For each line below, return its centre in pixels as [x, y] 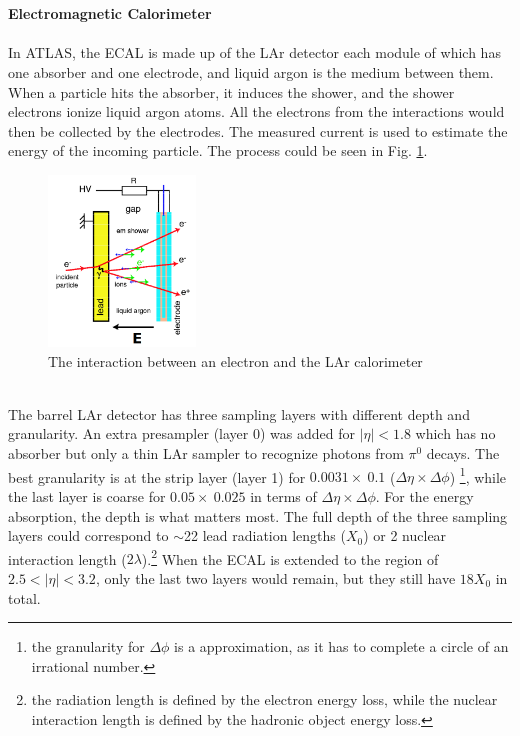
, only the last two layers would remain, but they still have [275, 577]
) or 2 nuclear [405, 535]
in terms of [283, 495]
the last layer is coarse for [87, 495]
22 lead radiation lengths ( [265, 535]
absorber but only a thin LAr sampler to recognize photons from [206, 453]
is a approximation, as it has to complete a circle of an [341, 646]
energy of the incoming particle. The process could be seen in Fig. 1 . [218, 150]
